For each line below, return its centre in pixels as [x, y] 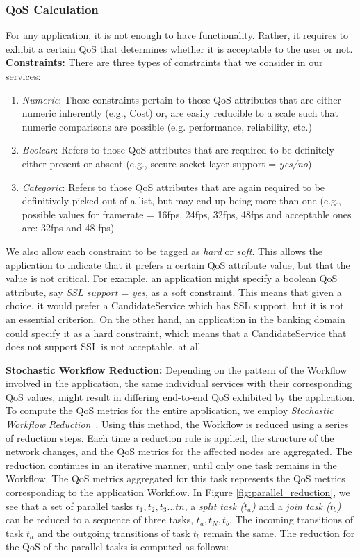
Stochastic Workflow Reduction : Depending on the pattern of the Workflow [177, 369]
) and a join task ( [291, 506]
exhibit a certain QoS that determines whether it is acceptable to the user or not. [179, 48]
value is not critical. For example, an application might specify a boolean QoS [172, 278]
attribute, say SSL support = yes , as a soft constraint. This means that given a [174, 292]
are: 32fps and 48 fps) [68, 228]
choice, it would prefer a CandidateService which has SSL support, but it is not [175, 305]
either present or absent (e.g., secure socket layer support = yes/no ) [167, 163]
